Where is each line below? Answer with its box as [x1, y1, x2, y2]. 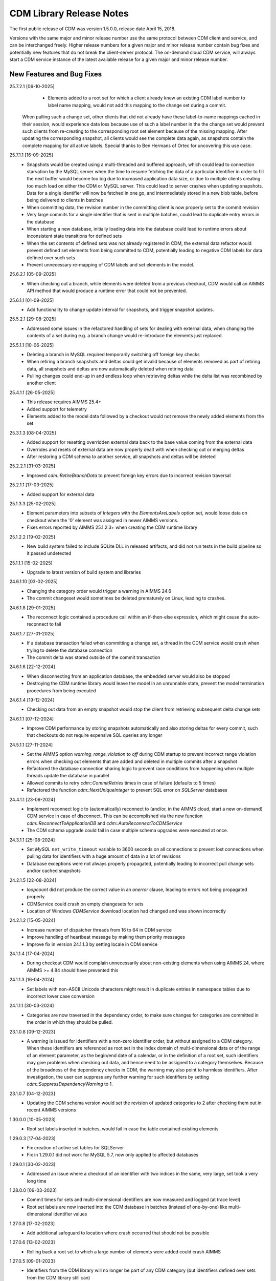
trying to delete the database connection [27, 647, 112, 653]
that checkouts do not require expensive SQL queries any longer [27, 732, 163, 738]
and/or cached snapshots [27, 867, 81, 874]
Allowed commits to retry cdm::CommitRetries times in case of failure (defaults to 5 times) [27, 779, 216, 786]
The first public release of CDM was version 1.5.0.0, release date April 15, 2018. [9, 26, 176, 32]
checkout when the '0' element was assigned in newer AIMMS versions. [27, 517, 179, 523]
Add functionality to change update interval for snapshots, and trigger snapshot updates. [27, 306, 214, 313]
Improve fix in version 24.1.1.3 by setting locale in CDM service [27, 941, 158, 947]
